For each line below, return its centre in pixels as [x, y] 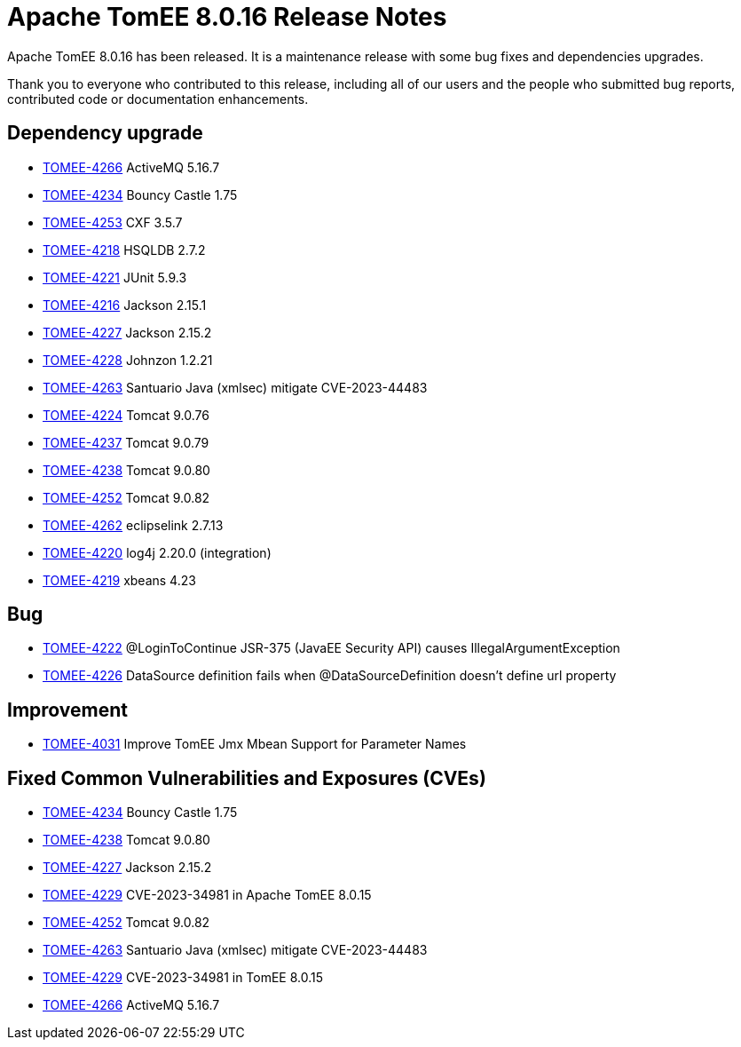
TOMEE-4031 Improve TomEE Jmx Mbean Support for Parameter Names [255, 744]
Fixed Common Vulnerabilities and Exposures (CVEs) [247, 778]
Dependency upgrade [105, 133]
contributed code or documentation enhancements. [158, 99]
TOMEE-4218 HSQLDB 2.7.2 [124, 250]
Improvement [67, 710]
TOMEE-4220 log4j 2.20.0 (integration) [157, 552]
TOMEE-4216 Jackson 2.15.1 [125, 305]
